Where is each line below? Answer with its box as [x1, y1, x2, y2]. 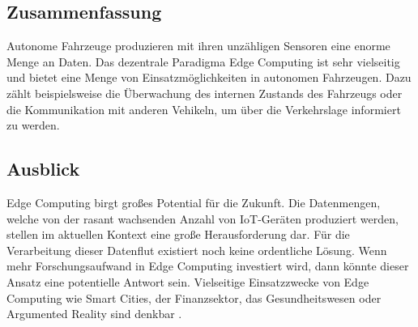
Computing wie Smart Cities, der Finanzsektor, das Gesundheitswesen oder [6, 289, 382, 306]
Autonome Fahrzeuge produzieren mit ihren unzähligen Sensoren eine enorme [6, 37, 390, 54]
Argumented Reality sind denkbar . [6, 305, 182, 322]
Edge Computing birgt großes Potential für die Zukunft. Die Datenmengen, [6, 193, 381, 210]
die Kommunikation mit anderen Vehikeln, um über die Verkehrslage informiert [6, 100, 401, 117]
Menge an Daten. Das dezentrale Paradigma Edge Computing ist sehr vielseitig [6, 53, 400, 70]
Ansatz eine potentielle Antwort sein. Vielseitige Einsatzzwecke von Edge [6, 273, 369, 290]
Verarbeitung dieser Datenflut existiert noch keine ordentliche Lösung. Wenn [6, 241, 387, 258]
